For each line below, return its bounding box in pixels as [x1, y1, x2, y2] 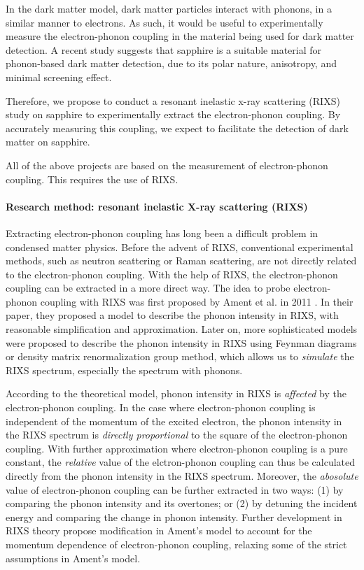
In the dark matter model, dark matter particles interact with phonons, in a [6, 1, 332, 15]
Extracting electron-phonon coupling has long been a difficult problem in [6, 225, 318, 240]
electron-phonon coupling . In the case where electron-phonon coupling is [6, 400, 316, 415]
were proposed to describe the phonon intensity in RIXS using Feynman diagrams [6, 335, 357, 350]
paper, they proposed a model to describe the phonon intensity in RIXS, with [6, 308, 339, 322]
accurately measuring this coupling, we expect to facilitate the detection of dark [6, 120, 349, 135]
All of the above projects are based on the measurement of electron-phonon [6, 157, 328, 172]
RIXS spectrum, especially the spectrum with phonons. [6, 362, 243, 377]
